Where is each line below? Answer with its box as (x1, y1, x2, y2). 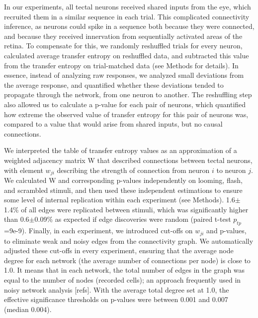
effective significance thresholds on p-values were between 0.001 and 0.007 (4, 294, 228, 305)
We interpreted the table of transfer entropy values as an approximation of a (4, 145, 237, 156)
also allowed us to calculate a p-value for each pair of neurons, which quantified (4, 99, 246, 109)
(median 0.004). (4, 304, 52, 314)
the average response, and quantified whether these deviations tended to (4, 79, 224, 90)
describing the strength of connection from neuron (57, 164, 210, 175)
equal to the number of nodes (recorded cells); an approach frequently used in (4, 274, 241, 285)
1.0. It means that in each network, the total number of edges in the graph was (4, 265, 245, 275)
